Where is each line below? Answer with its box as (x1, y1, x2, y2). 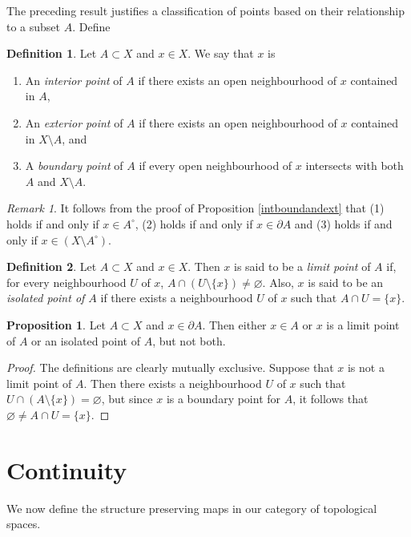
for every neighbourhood (6, 273, 127, 290)
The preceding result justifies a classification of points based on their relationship (6, 2, 405, 18)
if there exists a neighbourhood (100, 289, 253, 306)
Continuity (6, 453, 127, 486)
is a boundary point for (166, 390, 281, 407)
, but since (101, 390, 153, 407)
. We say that (187, 45, 254, 62)
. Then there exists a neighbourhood (83, 374, 262, 391)
